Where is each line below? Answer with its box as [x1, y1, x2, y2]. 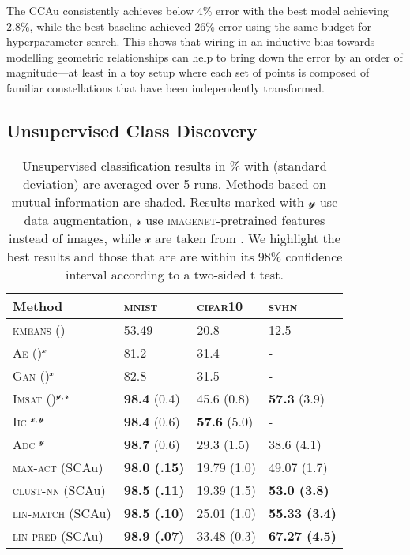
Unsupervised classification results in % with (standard [22, 156, 327, 174]
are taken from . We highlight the [155, 228, 340, 247]
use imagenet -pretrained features [145, 210, 325, 229]
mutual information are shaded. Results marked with [11, 192, 304, 211]
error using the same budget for [218, 17, 372, 34]
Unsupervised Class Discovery [6, 118, 258, 142]
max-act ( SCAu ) [13, 457, 103, 476]
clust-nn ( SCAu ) [13, 480, 106, 499]
